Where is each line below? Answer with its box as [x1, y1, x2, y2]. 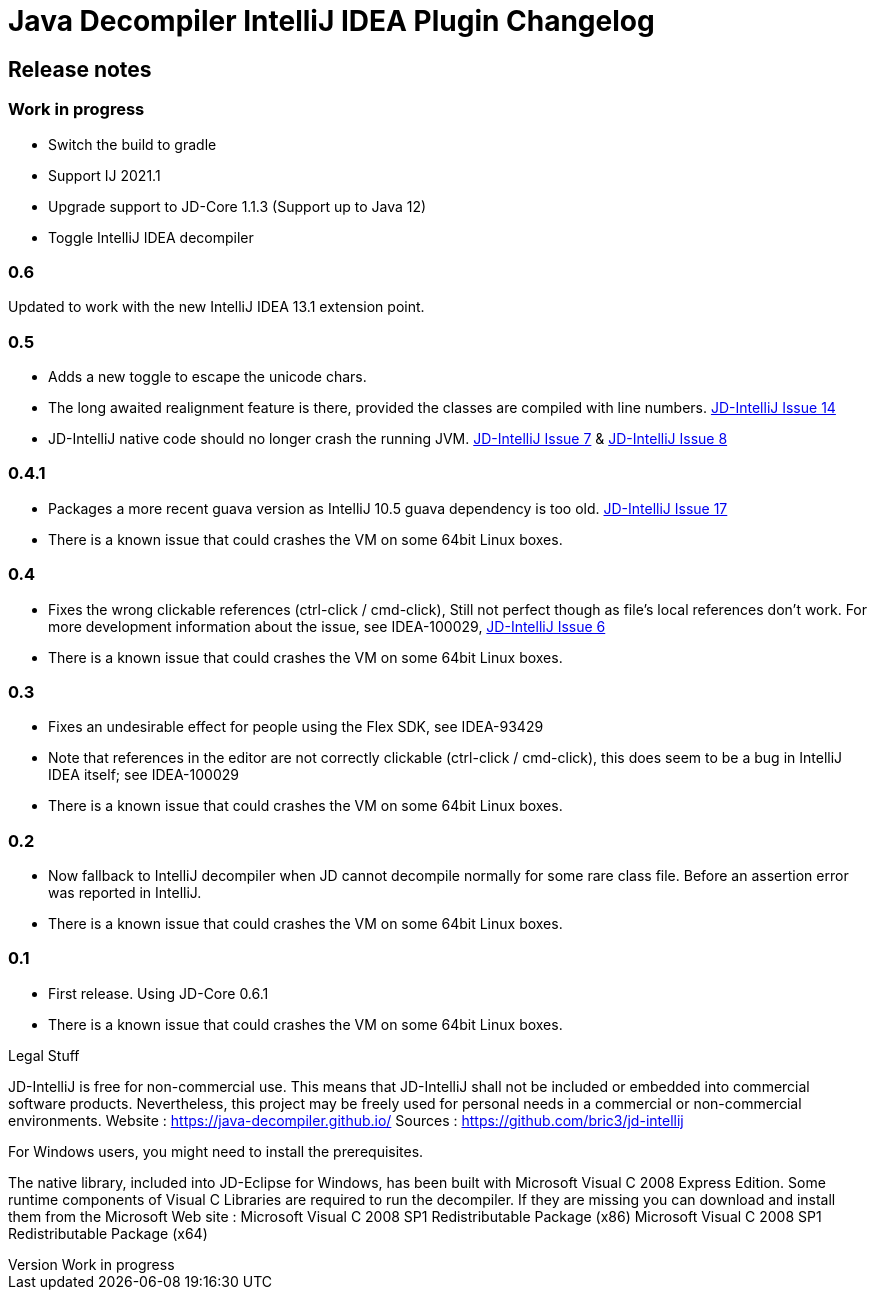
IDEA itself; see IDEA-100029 [48, 766, 239, 784]
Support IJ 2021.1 [48, 166, 161, 184]
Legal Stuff [8, 1046, 80, 1064]
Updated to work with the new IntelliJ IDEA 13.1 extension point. [8, 298, 425, 316]
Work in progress [8, 99, 145, 120]
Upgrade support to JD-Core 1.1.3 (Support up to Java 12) [48, 197, 427, 215]
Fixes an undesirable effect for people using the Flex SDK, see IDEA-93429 [48, 718, 544, 736]
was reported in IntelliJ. [48, 884, 202, 902]
